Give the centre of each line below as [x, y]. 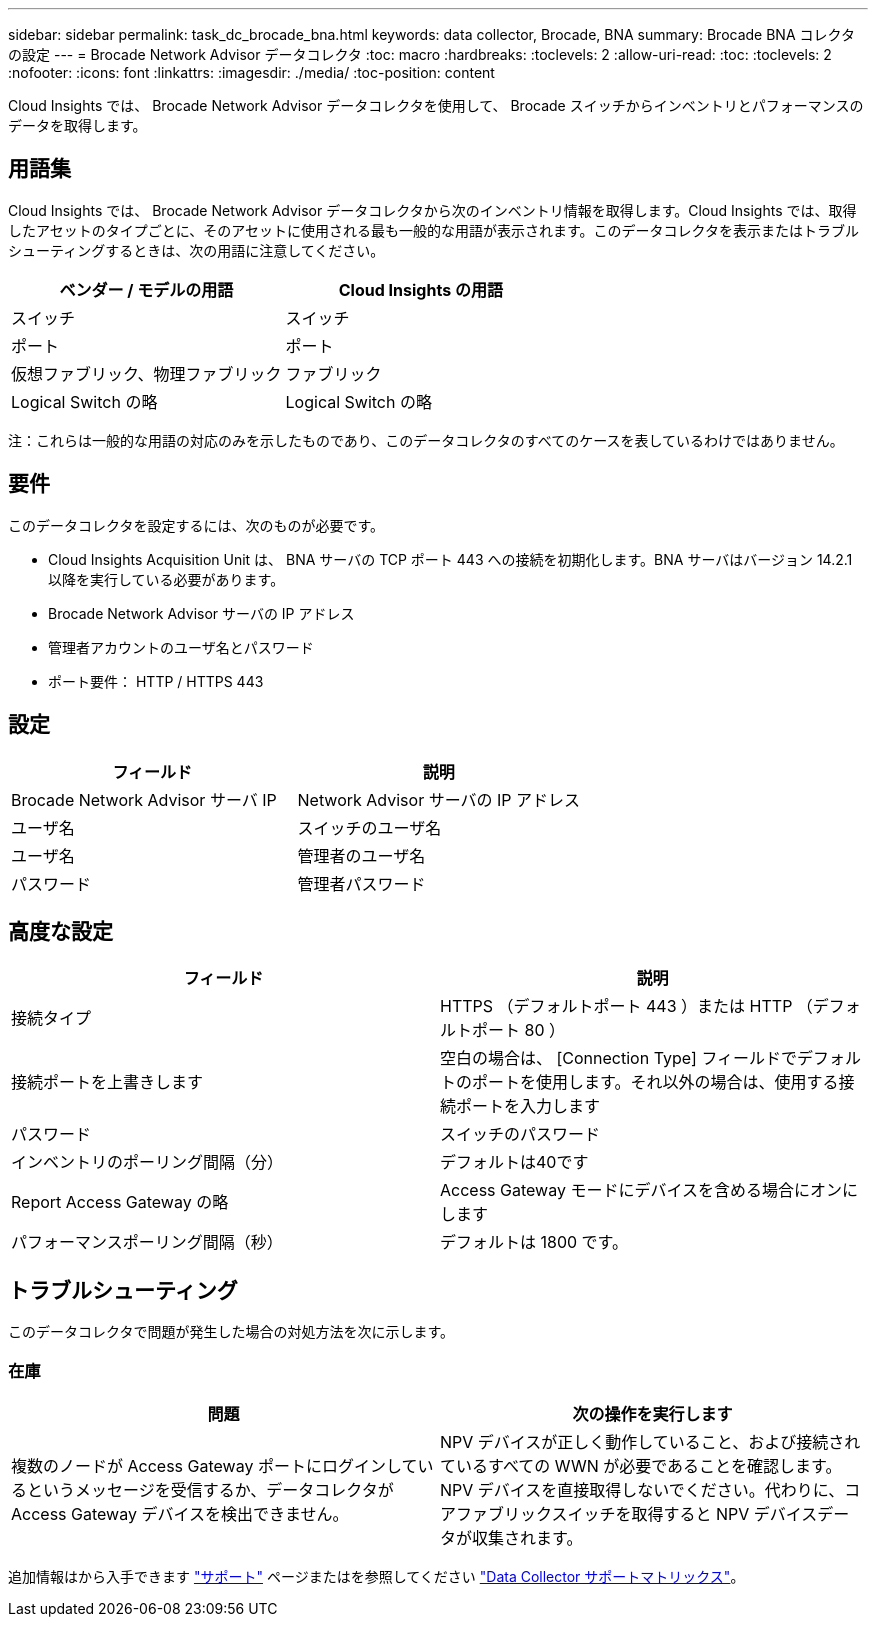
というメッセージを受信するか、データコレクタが [210, 1489]
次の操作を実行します [652, 1413]
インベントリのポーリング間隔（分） [147, 1162]
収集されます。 [527, 1537]
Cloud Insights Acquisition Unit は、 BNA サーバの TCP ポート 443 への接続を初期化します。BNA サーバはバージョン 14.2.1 [450, 559]
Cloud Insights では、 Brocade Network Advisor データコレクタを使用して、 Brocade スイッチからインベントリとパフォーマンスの [436, 105]
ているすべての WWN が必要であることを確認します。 [641, 1465]
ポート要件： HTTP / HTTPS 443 [156, 681]
